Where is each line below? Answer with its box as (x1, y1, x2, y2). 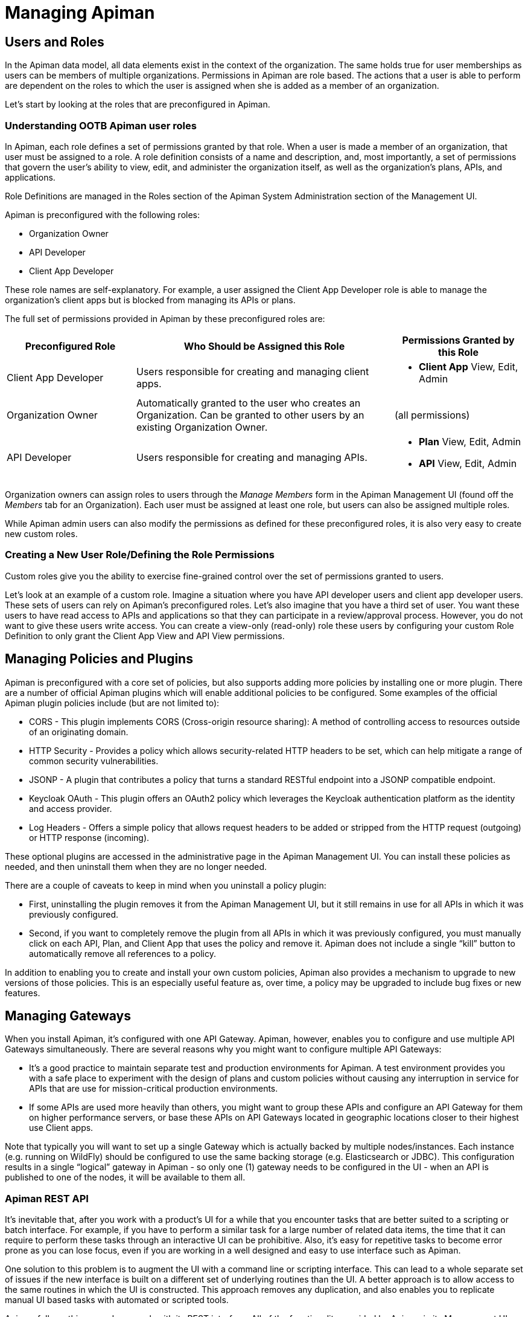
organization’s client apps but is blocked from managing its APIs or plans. (5, 294, 296, 305)
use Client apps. (29, 1122, 94, 1133)
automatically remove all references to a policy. (29, 948, 217, 959)
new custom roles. (5, 528, 78, 539)
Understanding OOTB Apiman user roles (5, 119, 197, 132)
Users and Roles (5, 34, 104, 50)
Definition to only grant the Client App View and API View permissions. (5, 630, 285, 641)
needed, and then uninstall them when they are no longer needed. (5, 861, 267, 872)
